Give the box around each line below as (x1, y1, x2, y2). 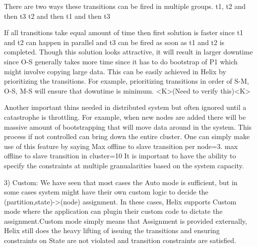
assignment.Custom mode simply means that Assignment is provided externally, (4, 215, 247, 226)
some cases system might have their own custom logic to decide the (4, 187, 208, 197)
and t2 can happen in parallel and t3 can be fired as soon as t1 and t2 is (4, 37, 225, 47)
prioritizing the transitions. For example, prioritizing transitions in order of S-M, (4, 76, 249, 86)
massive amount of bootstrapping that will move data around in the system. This (4, 121, 252, 132)
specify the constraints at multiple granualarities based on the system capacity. (4, 160, 244, 170)
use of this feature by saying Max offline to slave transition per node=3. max (4, 141, 238, 151)
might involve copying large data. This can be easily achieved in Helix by (4, 66, 226, 76)
